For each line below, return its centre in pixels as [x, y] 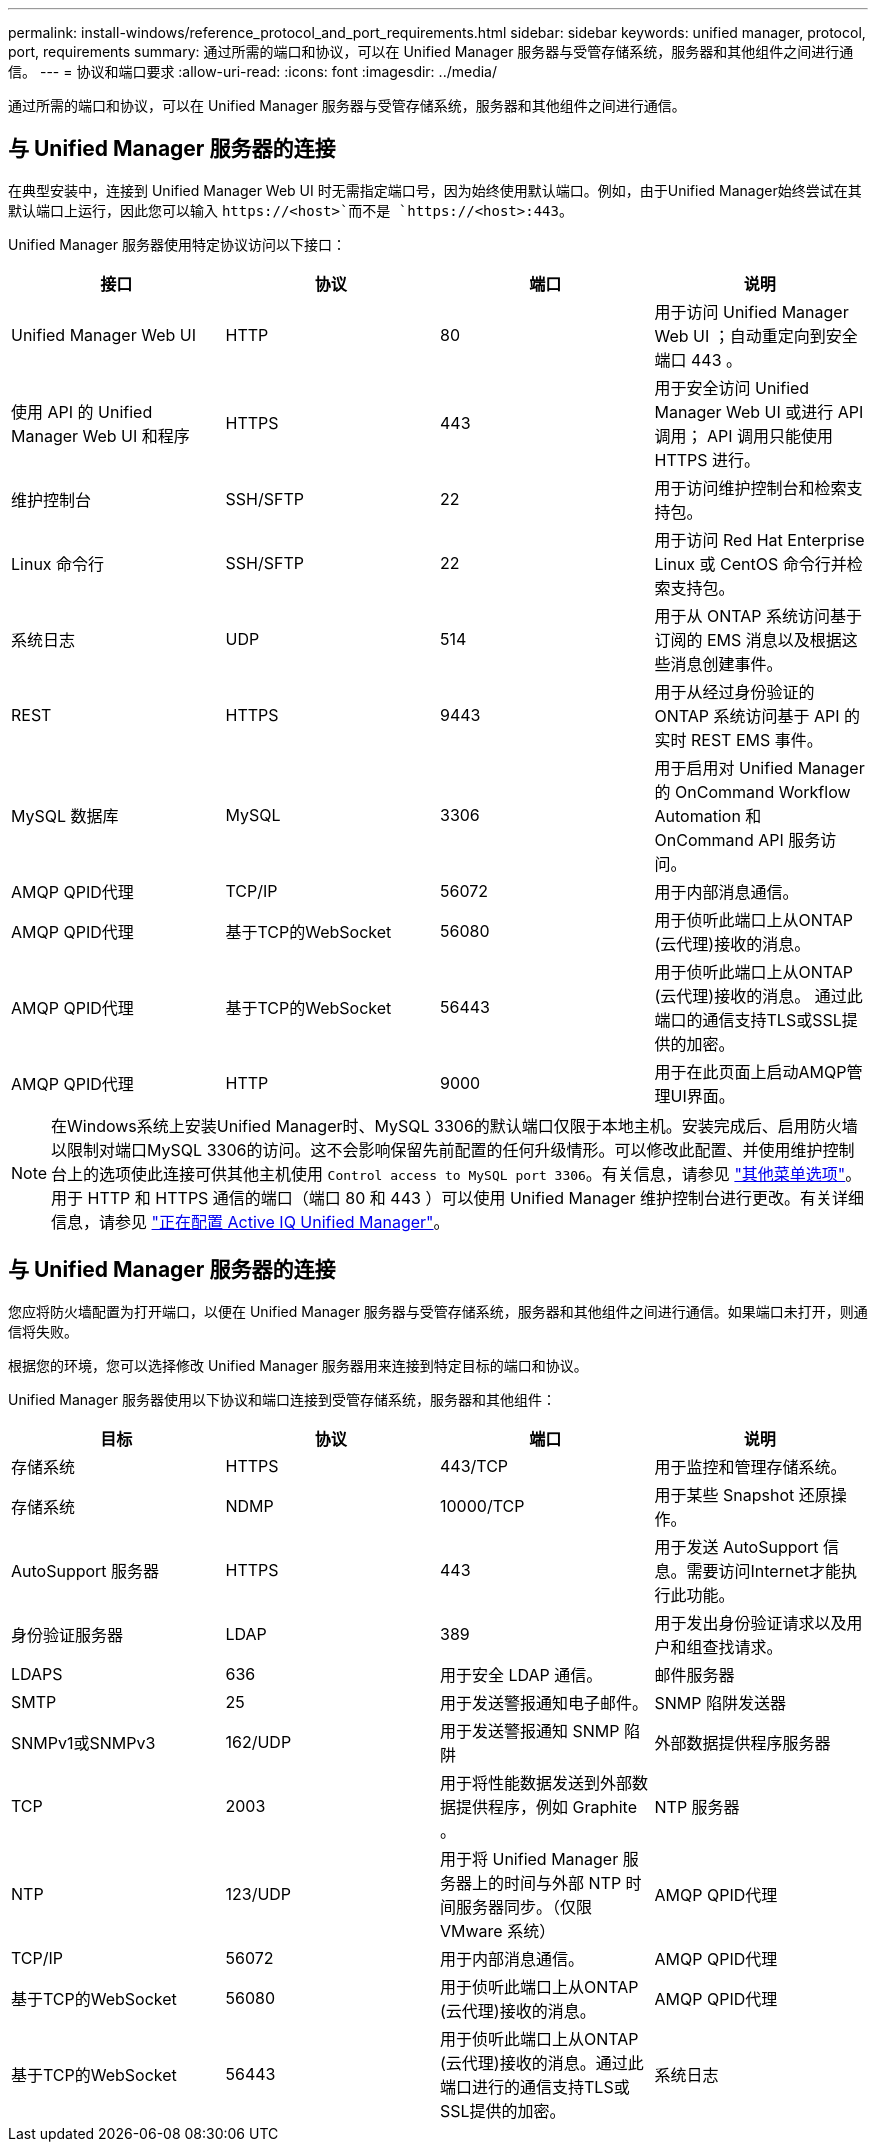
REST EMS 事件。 [757, 739]
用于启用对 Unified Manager [759, 767]
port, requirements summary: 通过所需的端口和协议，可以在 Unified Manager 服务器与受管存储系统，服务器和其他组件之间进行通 [431, 51]
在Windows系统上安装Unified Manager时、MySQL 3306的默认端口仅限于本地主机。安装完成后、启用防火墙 [454, 1125]
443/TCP [474, 1465]
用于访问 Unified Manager [751, 311]
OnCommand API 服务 [737, 839]
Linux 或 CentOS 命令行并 [750, 563]
